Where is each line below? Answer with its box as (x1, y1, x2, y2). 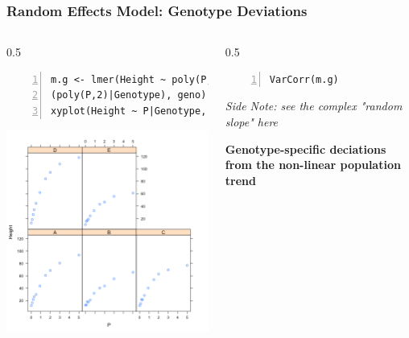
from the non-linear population (225, 156, 401, 173)
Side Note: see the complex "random (225, 97, 403, 114)
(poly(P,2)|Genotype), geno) (51, 89, 207, 101)
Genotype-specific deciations (225, 140, 386, 157)
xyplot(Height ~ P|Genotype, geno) (51, 105, 242, 117)
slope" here (225, 113, 279, 130)
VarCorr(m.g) (269, 73, 339, 85)
